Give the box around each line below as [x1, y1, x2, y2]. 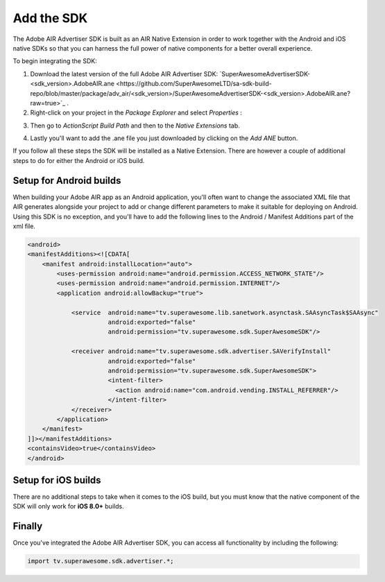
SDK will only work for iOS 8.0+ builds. [12, 502, 124, 511]
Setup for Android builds [12, 174, 121, 187]
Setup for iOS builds [12, 474, 101, 486]
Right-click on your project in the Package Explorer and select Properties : [30, 108, 243, 117]
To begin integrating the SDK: [12, 57, 97, 65]
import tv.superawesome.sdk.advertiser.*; [27, 557, 174, 565]
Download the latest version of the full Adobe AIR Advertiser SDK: [30, 69, 219, 78]
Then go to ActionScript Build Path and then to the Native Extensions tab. [30, 121, 241, 130]
